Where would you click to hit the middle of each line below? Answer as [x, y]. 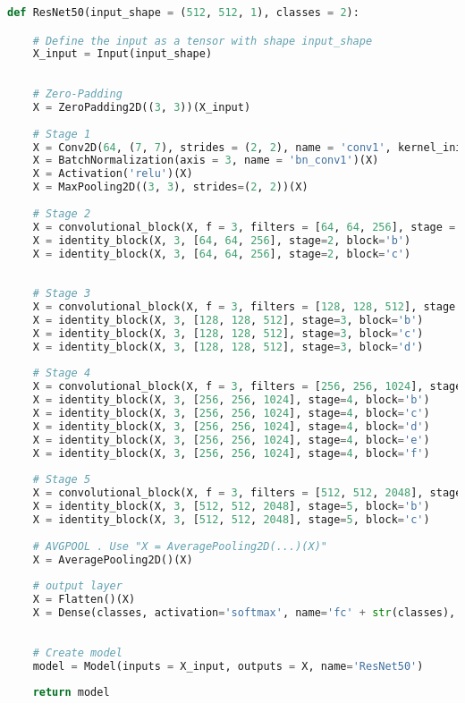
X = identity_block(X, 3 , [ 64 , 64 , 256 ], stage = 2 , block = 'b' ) [222, 240]
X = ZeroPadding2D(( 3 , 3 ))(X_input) [142, 107]
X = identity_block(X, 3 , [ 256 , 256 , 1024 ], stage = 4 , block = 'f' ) [231, 453]
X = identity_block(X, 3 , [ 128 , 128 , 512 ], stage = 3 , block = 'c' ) [228, 333]
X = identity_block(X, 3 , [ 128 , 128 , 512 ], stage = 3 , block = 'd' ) [228, 347]
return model [71, 693]
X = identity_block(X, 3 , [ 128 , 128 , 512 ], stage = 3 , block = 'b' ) [228, 320]
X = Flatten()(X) [84, 600]
